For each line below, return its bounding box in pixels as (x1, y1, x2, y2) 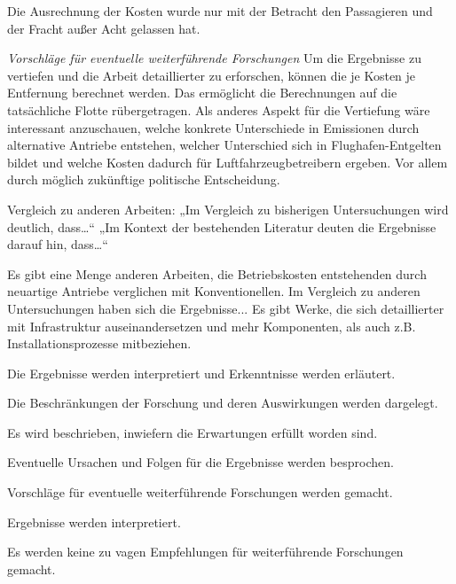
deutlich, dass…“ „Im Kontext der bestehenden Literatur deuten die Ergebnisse (7, 217, 436, 236)
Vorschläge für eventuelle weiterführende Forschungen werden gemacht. (7, 483, 393, 502)
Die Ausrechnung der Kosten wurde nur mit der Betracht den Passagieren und (7, 2, 433, 19)
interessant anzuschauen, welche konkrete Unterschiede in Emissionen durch (7, 118, 420, 136)
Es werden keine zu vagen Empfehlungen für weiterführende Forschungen (7, 542, 404, 561)
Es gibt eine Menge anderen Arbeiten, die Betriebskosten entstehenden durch (7, 264, 427, 283)
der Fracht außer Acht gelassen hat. (7, 19, 200, 37)
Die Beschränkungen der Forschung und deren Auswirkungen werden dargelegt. (7, 393, 438, 412)
